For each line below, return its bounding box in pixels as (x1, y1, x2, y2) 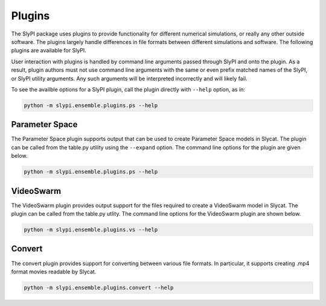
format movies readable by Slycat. (11, 268, 97, 275)
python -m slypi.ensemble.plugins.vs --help (24, 226, 158, 233)
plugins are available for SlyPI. (11, 47, 87, 54)
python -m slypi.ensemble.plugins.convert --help (24, 284, 174, 291)
